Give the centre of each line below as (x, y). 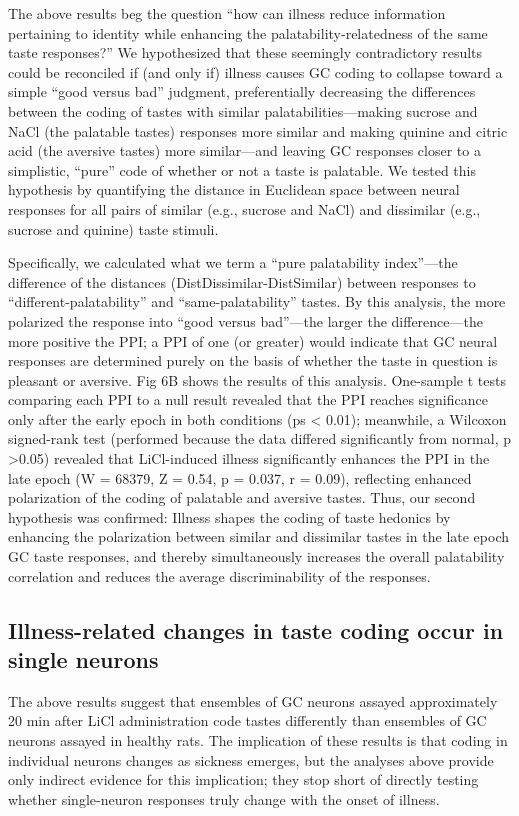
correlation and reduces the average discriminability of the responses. (219, 575)
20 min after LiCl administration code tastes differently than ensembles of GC (247, 720)
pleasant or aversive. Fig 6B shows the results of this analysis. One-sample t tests (257, 379)
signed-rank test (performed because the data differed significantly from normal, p (260, 438)
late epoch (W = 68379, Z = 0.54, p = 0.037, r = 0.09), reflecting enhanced (240, 477)
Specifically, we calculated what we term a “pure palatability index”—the (233, 262)
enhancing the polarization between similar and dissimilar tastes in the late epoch (259, 536)
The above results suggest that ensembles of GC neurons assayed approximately (253, 700)
